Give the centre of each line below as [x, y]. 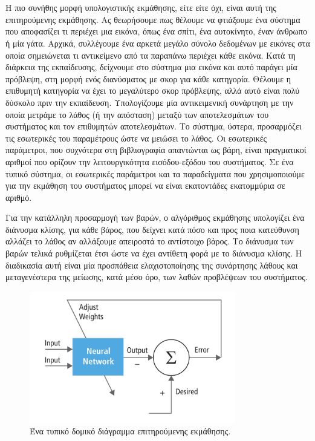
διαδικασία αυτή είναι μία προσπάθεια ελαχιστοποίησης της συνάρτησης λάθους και [152, 265]
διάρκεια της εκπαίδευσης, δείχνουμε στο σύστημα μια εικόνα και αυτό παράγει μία [151, 67]
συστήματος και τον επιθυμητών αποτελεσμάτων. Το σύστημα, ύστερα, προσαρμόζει [154, 126]
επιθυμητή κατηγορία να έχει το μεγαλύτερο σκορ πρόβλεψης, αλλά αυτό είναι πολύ [153, 90]
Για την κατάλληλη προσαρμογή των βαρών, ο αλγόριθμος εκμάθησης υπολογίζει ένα [155, 217]
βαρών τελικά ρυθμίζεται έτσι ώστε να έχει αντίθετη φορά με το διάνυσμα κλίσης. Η [154, 253]
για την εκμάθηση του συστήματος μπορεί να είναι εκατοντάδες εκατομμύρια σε [145, 185]
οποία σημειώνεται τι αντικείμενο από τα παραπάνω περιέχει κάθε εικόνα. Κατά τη [151, 55]
